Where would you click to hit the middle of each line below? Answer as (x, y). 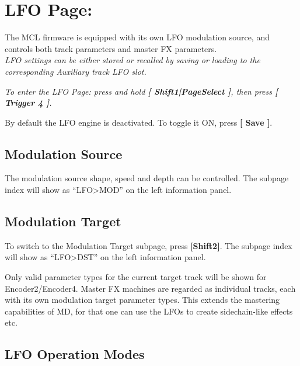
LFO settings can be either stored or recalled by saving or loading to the (132, 60)
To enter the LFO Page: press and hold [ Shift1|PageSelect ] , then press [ (142, 91)
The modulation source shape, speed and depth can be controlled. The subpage (147, 178)
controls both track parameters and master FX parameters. (111, 48)
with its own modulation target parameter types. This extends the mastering (142, 300)
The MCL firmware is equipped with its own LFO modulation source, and (137, 37)
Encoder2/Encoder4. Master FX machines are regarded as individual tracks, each (150, 288)
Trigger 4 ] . (28, 103)
